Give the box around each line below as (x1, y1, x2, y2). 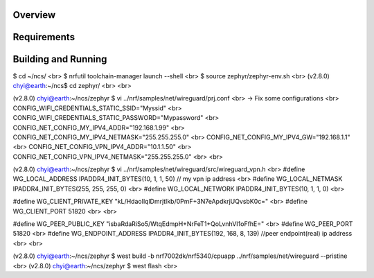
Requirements (12, 31, 75, 43)
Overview (12, 9, 56, 21)
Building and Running (12, 53, 107, 65)
